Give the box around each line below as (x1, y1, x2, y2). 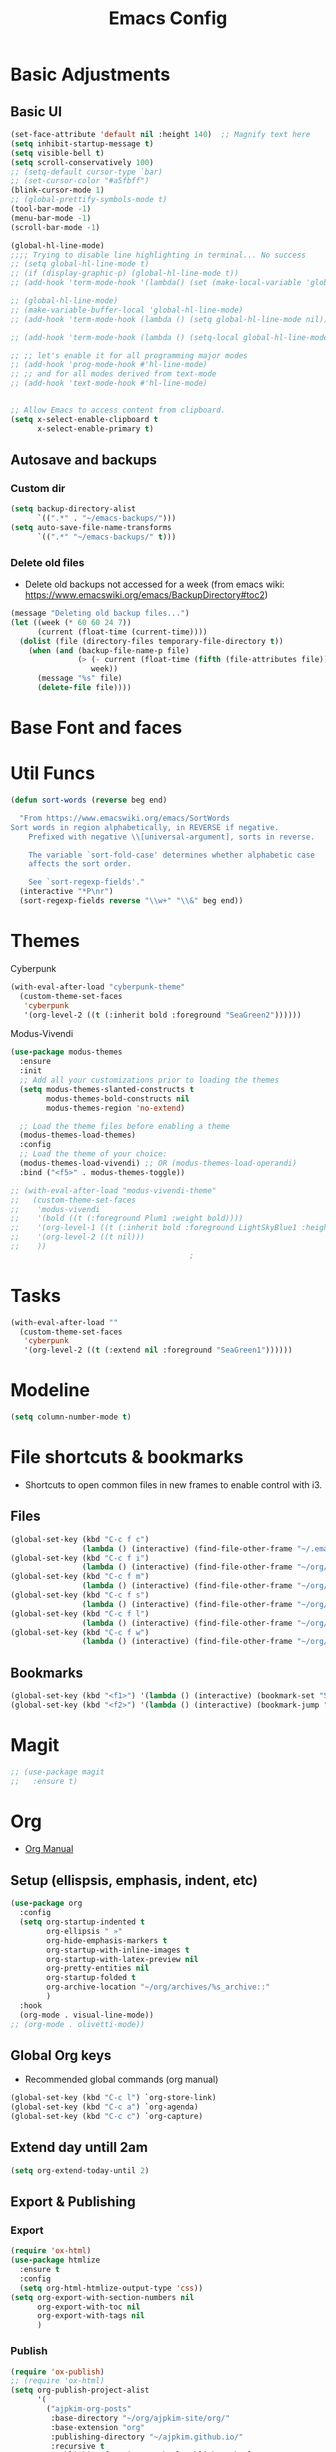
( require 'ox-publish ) (10, 2367, 105, 2377)
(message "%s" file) (36, 673, 123, 684)
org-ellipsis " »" (46, 1926, 123, 1936)
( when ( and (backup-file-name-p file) (28, 645, 190, 656)
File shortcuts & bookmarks (10, 1446, 244, 1469)
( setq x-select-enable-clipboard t (10, 414, 159, 424)
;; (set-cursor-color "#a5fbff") (10, 176, 150, 186)
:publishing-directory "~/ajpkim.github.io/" (50, 2432, 244, 2442)
